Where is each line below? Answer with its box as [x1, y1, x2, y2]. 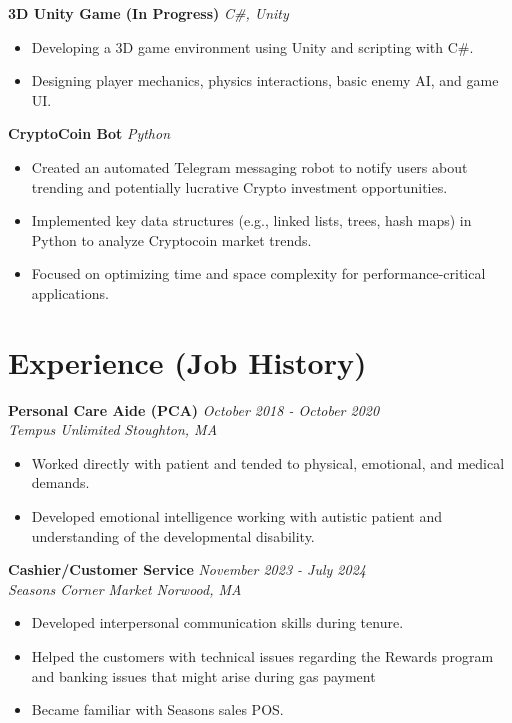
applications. [31, 282, 109, 303]
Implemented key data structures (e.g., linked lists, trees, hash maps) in [31, 210, 472, 231]
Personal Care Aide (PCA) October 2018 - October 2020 [8, 399, 380, 420]
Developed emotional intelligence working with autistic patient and [31, 506, 443, 527]
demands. [31, 472, 90, 493]
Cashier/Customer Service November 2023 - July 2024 [8, 559, 366, 580]
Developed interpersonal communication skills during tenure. [31, 612, 404, 633]
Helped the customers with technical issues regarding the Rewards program [31, 646, 494, 666]
